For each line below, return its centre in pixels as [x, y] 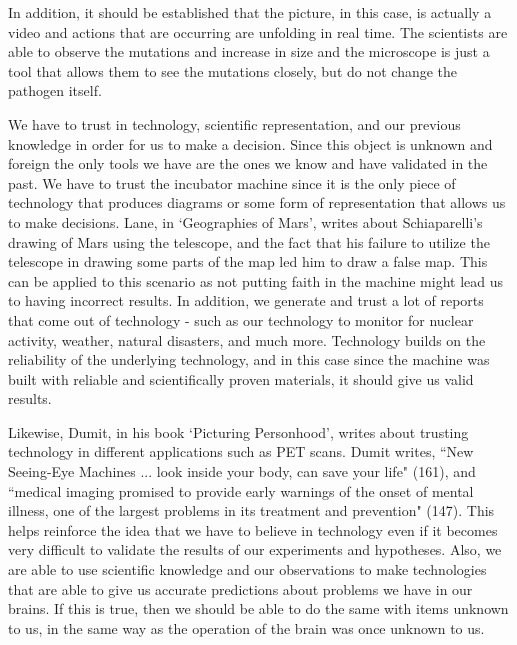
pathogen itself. [55, 90]
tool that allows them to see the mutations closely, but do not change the [233, 70]
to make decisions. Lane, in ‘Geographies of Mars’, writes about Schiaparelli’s [245, 221]
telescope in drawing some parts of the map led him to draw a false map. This [248, 261]
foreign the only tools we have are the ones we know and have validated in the [248, 163]
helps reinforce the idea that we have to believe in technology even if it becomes [253, 529]
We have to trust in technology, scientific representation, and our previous [234, 123]
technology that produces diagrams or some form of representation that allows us [257, 202]
